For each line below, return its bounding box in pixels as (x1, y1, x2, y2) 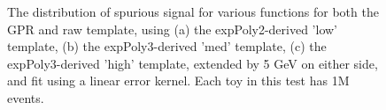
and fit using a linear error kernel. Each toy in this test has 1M (7, 71, 350, 90)
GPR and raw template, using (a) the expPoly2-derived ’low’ (7, 19, 338, 38)
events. (7, 88, 44, 106)
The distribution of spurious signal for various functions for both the (7, 3, 379, 20)
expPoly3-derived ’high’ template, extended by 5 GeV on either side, (7, 54, 378, 72)
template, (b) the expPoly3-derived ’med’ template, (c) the (7, 37, 327, 55)
